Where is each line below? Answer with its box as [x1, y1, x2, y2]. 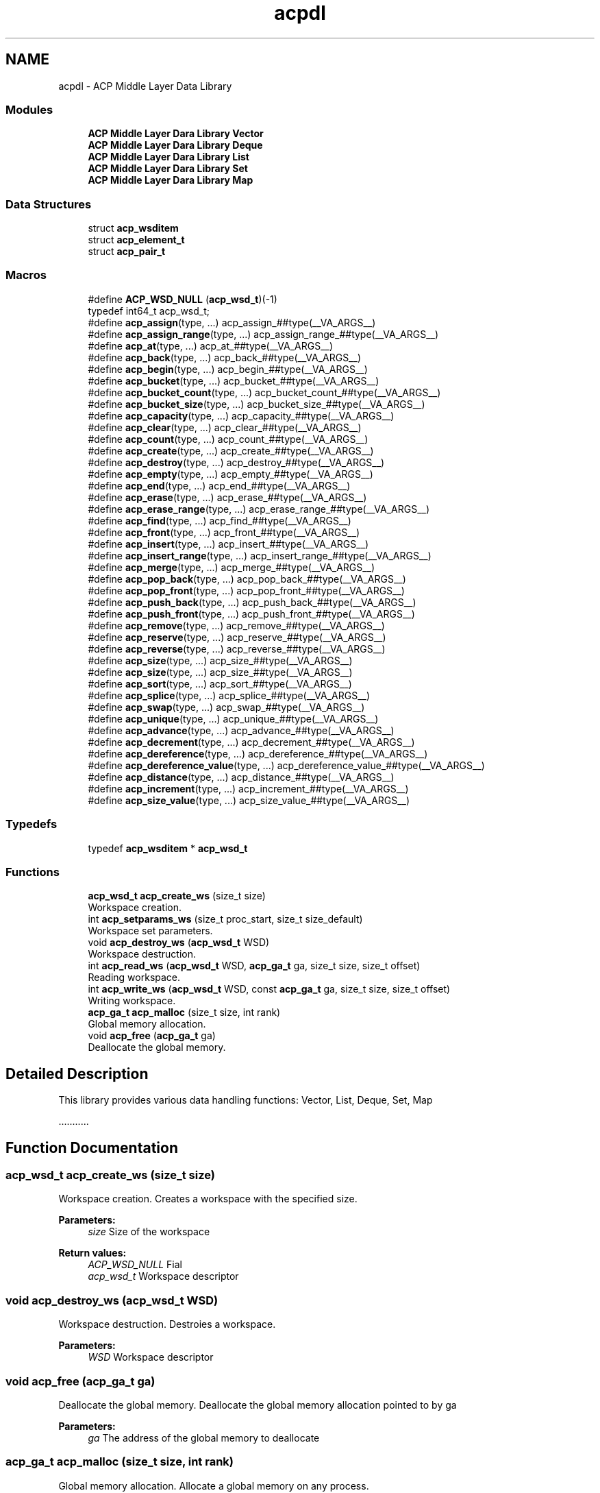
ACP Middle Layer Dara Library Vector [88, 128, 264, 140]
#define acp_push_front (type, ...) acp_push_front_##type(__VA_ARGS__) [88, 607, 415, 620]
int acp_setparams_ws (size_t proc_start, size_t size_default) [88, 913, 363, 925]
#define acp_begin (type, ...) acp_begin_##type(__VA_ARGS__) [88, 363, 368, 375]
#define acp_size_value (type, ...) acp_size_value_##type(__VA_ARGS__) [88, 794, 410, 806]
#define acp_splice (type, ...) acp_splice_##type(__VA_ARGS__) [88, 689, 371, 701]
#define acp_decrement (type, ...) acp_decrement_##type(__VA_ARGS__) [88, 736, 415, 748]
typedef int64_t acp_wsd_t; [88, 304, 210, 317]
